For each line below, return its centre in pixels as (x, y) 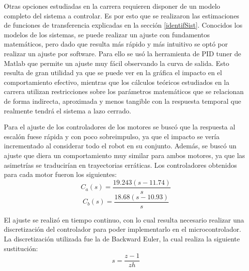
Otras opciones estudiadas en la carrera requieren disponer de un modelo (112, 6)
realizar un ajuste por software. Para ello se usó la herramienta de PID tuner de (123, 53)
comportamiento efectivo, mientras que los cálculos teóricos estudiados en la (117, 82)
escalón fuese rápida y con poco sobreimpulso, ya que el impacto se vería (112, 136)
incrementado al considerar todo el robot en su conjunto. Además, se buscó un (120, 146)
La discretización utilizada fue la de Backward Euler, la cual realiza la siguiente (122, 239)
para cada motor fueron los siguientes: (60, 174)
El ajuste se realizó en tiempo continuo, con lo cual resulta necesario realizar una (124, 219)
